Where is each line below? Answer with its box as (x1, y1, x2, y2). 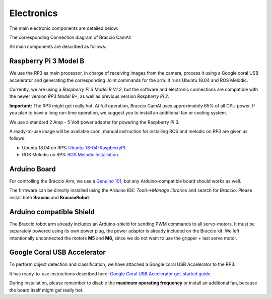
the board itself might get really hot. (9, 287, 84, 293)
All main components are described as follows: (9, 43, 107, 50)
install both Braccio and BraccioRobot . (9, 194, 91, 200)
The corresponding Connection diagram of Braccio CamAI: (9, 34, 131, 40)
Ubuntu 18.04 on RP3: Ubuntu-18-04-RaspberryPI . (22, 144, 127, 151)
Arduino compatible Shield (9, 207, 95, 216)
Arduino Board (9, 164, 56, 173)
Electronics (9, 8, 58, 19)
